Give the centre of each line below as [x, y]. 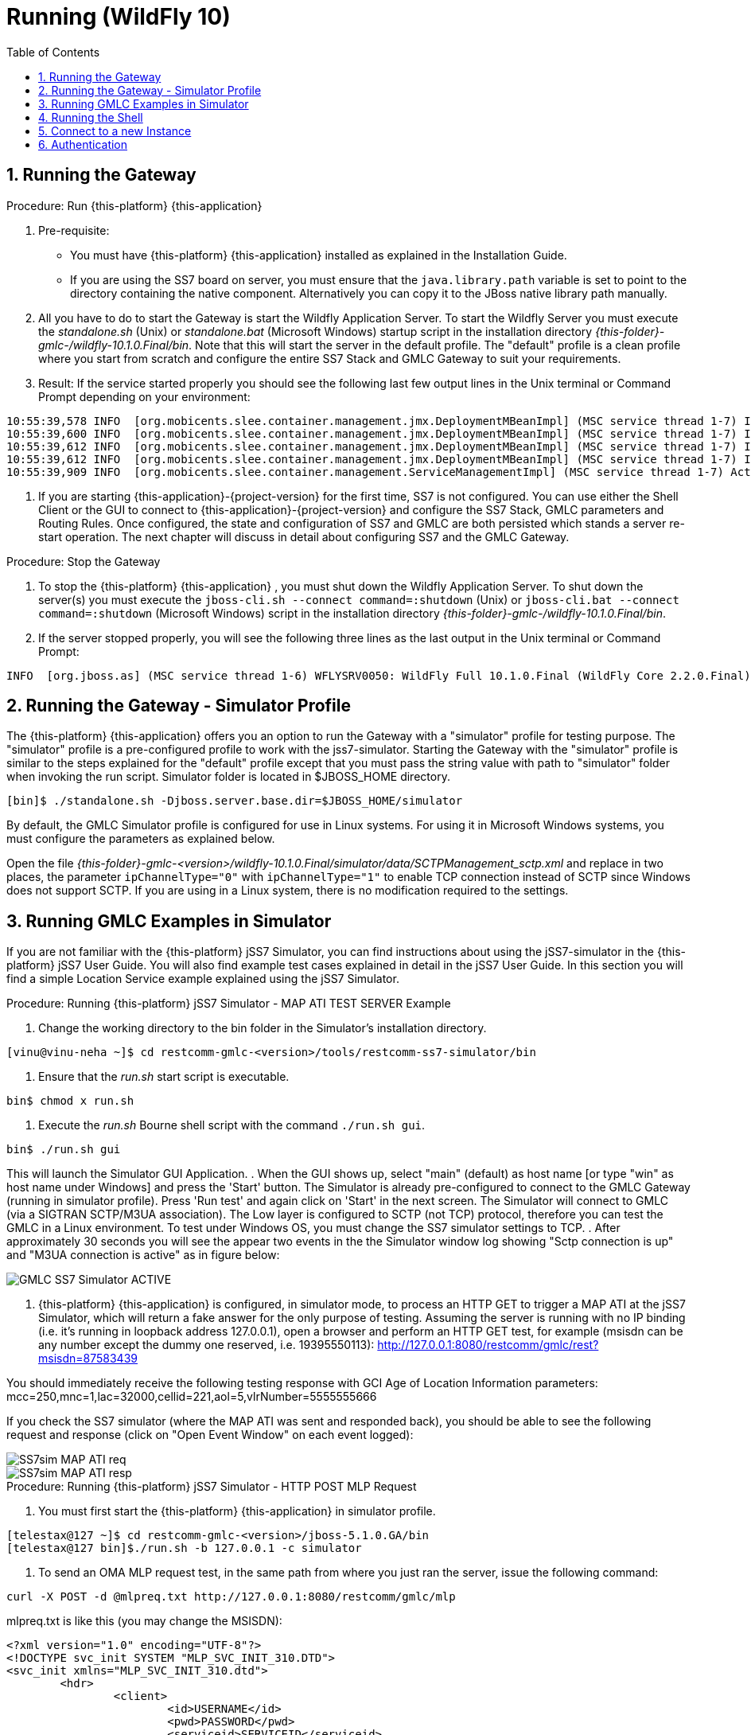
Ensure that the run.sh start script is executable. [164, 1077]
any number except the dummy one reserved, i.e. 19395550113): [206, 1345]
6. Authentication [83, 144]
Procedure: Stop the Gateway [84, 561]
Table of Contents [53, 52]
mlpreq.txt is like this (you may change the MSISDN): [144, 1621]
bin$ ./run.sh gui [64, 1150]
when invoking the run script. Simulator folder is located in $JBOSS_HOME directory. [228, 777]
